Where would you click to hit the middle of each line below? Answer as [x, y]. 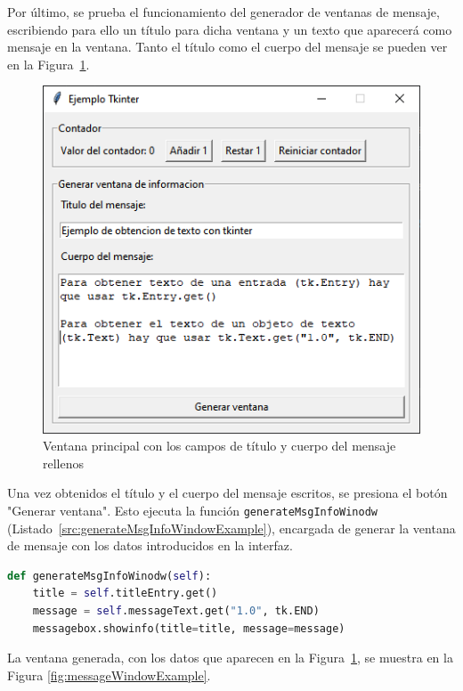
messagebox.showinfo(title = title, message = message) [189, 628]
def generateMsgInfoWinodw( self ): [110, 576]
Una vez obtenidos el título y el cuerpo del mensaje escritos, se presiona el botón [227, 493]
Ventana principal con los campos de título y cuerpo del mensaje [219, 446]
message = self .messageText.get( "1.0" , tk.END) [176, 611]
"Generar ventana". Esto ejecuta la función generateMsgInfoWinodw [192, 511]
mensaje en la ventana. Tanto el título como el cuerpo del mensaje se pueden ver [227, 47]
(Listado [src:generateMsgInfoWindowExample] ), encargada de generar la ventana [231, 528]
